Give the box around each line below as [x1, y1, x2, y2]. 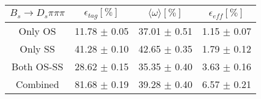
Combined [15, 76, 59, 91]
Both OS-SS [11, 59, 64, 73]
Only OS [18, 23, 56, 38]
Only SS [20, 41, 55, 56]
